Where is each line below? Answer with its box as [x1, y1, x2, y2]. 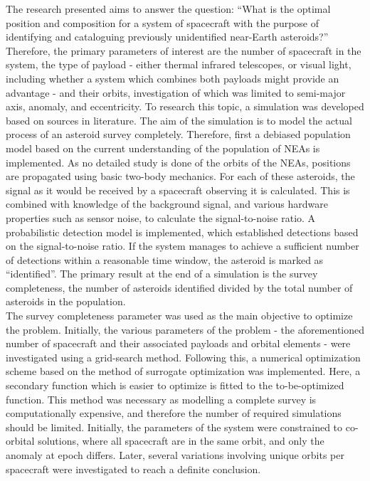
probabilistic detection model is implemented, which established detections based [6, 224, 359, 239]
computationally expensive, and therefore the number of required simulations [6, 406, 342, 421]
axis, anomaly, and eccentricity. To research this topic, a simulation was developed [6, 99, 364, 114]
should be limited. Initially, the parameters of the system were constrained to [6, 419, 343, 434]
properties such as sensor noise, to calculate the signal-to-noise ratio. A [6, 210, 316, 225]
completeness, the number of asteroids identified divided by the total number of [6, 280, 353, 295]
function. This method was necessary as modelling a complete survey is [6, 391, 317, 406]
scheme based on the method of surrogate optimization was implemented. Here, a [6, 364, 361, 379]
